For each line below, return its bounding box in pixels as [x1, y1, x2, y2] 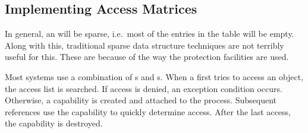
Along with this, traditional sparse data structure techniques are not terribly [5, 39, 284, 51]
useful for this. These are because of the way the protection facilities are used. [5, 50, 289, 63]
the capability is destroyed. [5, 117, 103, 129]
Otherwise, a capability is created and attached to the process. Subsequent [5, 94, 277, 106]
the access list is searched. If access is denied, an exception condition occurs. [5, 82, 282, 94]
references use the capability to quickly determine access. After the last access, [5, 105, 291, 118]
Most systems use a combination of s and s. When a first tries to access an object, [5, 70, 304, 83]
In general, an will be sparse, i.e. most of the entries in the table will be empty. [5, 27, 294, 40]
